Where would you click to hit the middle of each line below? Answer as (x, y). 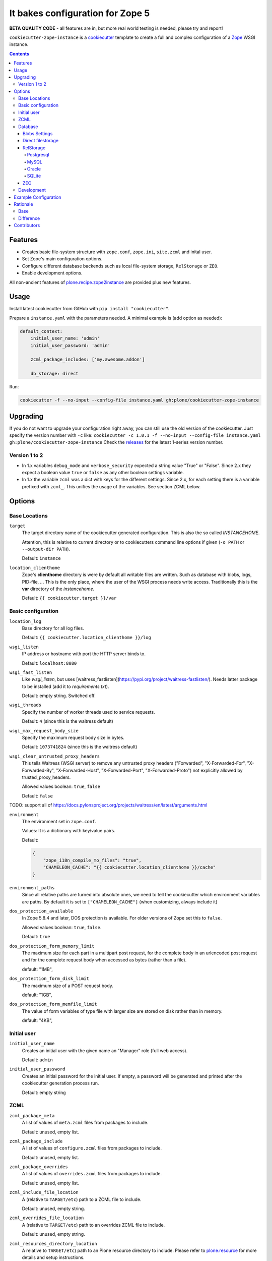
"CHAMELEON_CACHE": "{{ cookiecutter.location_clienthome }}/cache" (129, 867)
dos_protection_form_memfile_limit (53, 1004)
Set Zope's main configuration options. (62, 259)
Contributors (27, 225)
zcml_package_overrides (39, 1167)
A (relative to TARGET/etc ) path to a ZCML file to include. (82, 1199)
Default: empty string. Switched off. (59, 696)
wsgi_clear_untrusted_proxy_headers (55, 756)
